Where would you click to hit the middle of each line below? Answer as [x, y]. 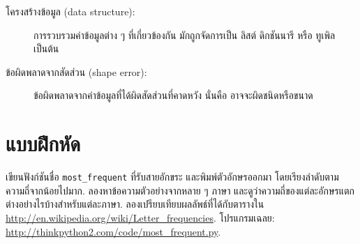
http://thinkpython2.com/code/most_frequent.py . [113, 231]
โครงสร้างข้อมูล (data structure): [70, 11]
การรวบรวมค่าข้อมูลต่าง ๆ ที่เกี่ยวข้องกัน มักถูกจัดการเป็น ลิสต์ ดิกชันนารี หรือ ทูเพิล [185, 35]
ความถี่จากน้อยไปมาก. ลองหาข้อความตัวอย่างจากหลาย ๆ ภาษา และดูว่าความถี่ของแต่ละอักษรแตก [180, 190]
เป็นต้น [46, 48]
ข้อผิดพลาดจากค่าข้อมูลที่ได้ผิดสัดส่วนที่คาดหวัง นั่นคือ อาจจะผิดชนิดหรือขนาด [173, 95]
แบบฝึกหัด [43, 143]
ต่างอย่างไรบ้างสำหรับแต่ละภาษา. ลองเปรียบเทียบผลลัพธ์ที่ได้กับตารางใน [135, 204]
